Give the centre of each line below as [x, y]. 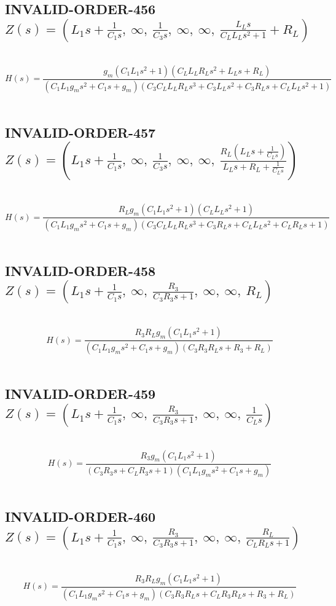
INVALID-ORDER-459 [80, 394]
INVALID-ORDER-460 [80, 517]
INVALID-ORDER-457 [80, 132]
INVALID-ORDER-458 [80, 270]
